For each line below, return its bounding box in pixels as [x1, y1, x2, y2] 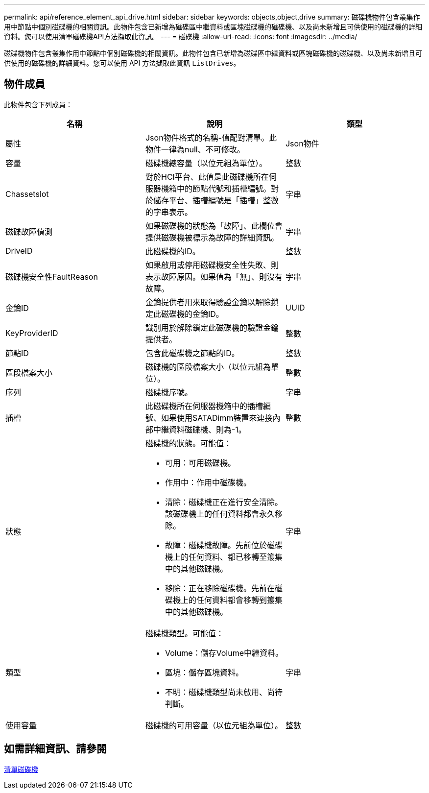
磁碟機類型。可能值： [145, 628, 224, 638]
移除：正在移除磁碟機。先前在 [165, 583, 275, 593]
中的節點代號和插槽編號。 [176, 183, 271, 193]
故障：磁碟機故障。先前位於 [165, 540, 267, 550]
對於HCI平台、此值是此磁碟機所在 [145, 171, 269, 182]
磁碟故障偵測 [5, 226, 53, 237]
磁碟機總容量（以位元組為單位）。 [145, 158, 267, 168]
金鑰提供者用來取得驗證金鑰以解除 [145, 297, 271, 307]
